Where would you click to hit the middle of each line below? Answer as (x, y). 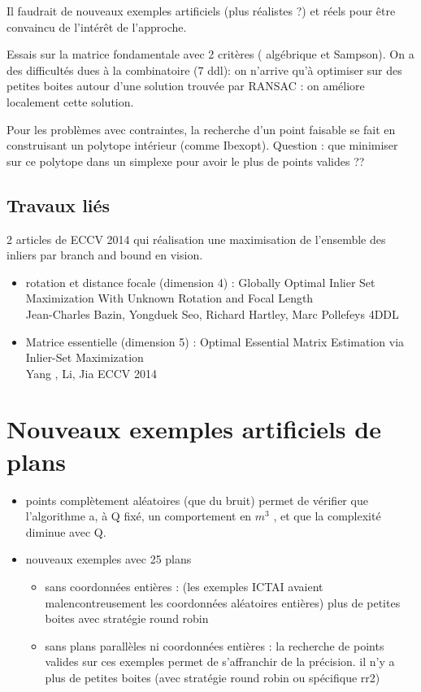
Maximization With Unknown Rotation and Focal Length (169, 298)
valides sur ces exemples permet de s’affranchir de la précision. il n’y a (220, 662)
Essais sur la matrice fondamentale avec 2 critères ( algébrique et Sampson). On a (210, 54)
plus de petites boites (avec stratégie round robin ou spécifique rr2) (213, 677)
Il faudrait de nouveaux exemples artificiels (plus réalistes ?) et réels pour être (201, 11)
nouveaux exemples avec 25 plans (109, 559)
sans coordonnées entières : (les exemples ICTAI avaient (184, 586)
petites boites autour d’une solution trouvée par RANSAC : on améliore (186, 86)
